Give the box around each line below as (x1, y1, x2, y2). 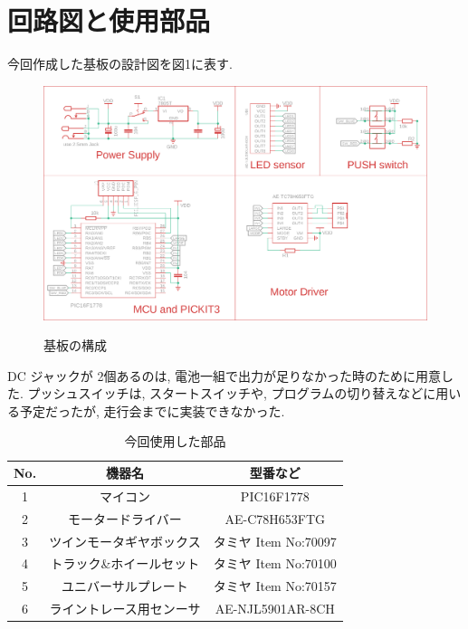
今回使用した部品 (124, 432, 226, 451)
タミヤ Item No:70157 (213, 577, 337, 596)
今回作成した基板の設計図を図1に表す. (7, 54, 233, 73)
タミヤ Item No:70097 (213, 531, 337, 550)
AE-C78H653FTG (224, 509, 326, 528)
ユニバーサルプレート (62, 577, 188, 596)
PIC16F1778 (240, 486, 310, 505)
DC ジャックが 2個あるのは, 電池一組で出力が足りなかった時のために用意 (7, 366, 441, 385)
